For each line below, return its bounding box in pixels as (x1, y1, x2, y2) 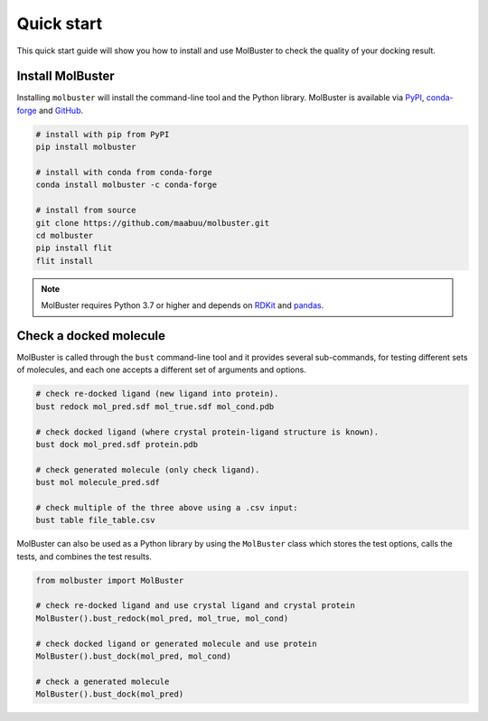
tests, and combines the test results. (16, 551, 153, 562)
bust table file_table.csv (35, 515, 155, 526)
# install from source (35, 205, 136, 216)
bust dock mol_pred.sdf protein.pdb (35, 439, 199, 449)
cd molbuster (35, 230, 94, 240)
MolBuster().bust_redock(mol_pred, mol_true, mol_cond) (35, 613, 289, 623)
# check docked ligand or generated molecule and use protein (35, 638, 317, 649)
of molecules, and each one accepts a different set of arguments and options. (16, 364, 306, 375)
